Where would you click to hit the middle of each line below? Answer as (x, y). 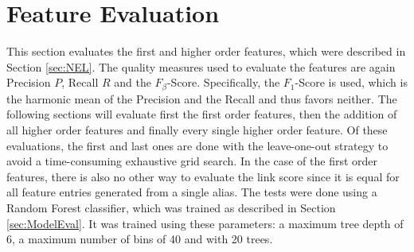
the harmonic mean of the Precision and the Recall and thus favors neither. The (202, 98)
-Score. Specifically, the (223, 82)
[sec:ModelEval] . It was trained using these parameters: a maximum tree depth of (205, 223)
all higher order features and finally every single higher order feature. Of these (197, 129)
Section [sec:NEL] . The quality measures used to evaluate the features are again (201, 66)
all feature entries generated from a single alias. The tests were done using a (192, 192)
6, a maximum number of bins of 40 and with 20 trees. (140, 239)
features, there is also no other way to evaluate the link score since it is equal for (203, 176)
